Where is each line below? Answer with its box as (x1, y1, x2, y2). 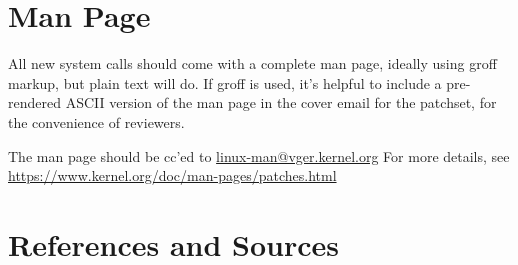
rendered (8, 92, 61, 113)
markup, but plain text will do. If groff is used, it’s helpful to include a (8, 72, 442, 93)
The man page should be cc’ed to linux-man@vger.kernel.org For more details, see (8, 145, 510, 166)
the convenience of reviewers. (8, 111, 185, 132)
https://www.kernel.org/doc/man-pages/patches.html (8, 165, 337, 186)
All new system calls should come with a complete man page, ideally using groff (8, 53, 497, 74)
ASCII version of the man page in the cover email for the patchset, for (65, 92, 497, 113)
